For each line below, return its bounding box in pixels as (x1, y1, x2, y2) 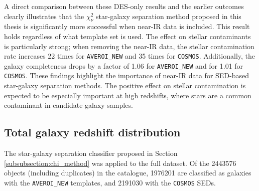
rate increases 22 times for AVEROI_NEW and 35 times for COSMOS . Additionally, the (4, 51, 255, 61)
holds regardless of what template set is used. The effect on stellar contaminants (4, 31, 251, 41)
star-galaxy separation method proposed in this (96, 11, 241, 21)
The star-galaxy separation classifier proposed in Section (4, 148, 178, 158)
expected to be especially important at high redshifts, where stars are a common (4, 90, 251, 100)
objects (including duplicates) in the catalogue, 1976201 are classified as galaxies (4, 167, 251, 178)
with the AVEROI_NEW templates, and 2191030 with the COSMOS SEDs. (4, 177, 216, 187)
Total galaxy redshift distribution (4, 124, 181, 140)
